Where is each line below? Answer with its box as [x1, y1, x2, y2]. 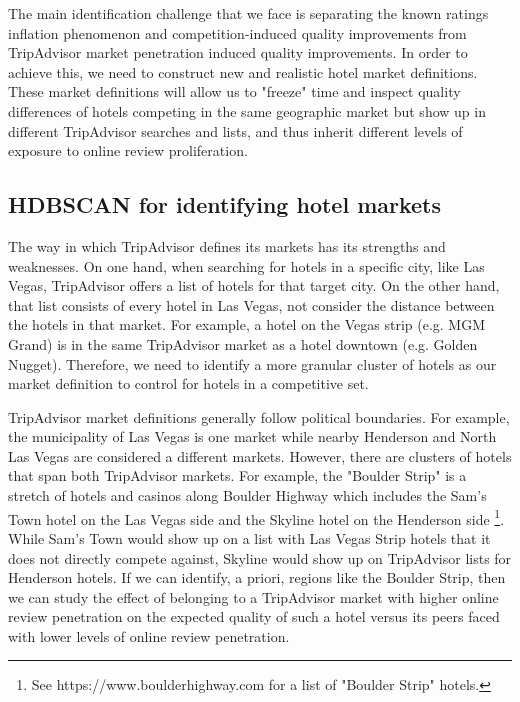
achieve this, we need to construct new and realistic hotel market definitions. [8, 61, 478, 82]
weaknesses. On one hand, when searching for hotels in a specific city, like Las [8, 255, 485, 276]
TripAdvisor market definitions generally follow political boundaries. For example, [8, 406, 510, 427]
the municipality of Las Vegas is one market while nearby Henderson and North [8, 426, 497, 447]
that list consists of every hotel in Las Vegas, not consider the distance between [8, 294, 495, 315]
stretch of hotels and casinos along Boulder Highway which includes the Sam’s [8, 485, 487, 506]
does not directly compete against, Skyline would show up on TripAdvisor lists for [8, 547, 512, 568]
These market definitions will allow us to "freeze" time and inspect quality [8, 81, 461, 102]
